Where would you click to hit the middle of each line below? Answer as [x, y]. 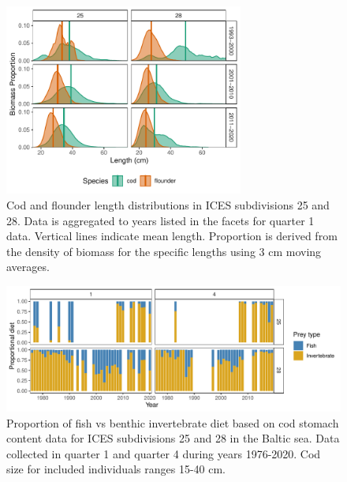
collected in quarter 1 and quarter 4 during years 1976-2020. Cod [164, 453]
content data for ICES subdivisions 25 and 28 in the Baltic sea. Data [173, 438]
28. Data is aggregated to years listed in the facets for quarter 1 [160, 220]
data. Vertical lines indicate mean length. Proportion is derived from [172, 236]
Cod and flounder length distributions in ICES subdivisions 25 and [168, 205]
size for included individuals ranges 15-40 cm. [116, 469]
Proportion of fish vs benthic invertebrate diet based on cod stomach [173, 422]
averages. [28, 267]
